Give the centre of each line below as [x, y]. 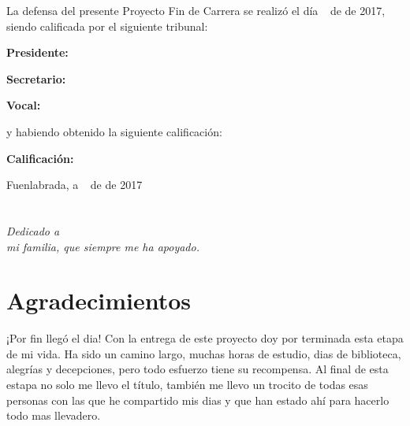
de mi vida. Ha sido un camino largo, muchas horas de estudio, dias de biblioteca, [204, 353]
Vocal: [24, 105]
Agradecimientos [99, 300]
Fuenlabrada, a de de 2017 [75, 185]
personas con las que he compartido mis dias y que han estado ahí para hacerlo [198, 400]
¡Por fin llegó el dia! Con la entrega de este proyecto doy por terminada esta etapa [205, 338]
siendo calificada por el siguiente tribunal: [107, 26]
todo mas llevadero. [54, 415]
